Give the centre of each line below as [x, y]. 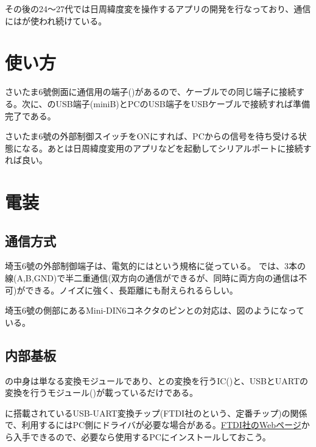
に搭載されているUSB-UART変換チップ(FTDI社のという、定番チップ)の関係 [156, 413]
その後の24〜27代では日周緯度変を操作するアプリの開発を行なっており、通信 [158, 9]
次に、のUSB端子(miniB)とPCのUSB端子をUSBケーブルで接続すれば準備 [166, 103]
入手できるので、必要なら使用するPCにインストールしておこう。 [142, 437]
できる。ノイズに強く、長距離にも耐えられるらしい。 [132, 290]
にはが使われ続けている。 [56, 20]
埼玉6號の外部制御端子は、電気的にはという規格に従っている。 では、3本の [155, 266]
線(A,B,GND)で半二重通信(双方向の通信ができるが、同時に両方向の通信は [152, 278]
